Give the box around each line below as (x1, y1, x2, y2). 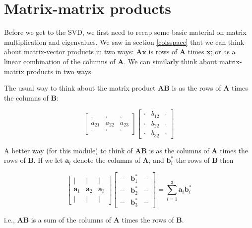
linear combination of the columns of (4, 56, 116, 66)
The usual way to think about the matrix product (4, 83, 156, 93)
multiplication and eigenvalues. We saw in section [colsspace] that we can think (4, 36, 245, 47)
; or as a (210, 46, 236, 57)
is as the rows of (172, 83, 221, 93)
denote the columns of (73, 155, 140, 165)
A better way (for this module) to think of (4, 145, 133, 155)
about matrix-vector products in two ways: (4, 46, 134, 57)
